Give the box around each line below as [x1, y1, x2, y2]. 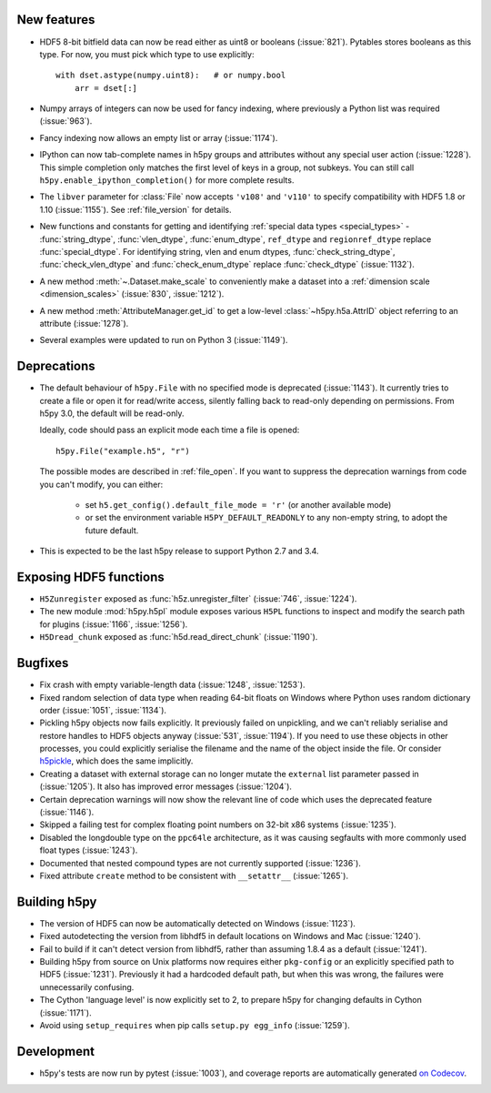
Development [16, 1043, 95, 1059]
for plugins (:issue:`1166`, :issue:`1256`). [39, 619, 188, 630]
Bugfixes [16, 655, 69, 671]
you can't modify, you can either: [39, 479, 164, 490]
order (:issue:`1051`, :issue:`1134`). [39, 704, 167, 715]
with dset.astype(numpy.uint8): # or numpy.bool [55, 70, 286, 81]
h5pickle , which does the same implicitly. [39, 755, 194, 766]
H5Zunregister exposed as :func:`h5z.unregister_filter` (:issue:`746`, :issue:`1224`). [39, 593, 357, 604]
